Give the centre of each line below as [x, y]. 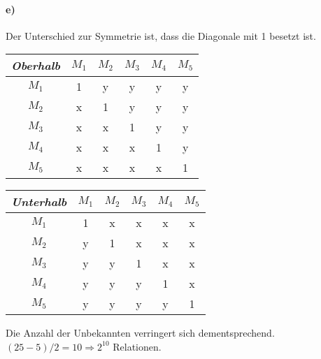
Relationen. [137, 346]
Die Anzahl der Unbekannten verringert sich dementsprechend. [140, 333]
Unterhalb [39, 202]
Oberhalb [36, 66]
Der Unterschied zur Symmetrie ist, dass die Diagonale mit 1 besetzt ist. [161, 35]
